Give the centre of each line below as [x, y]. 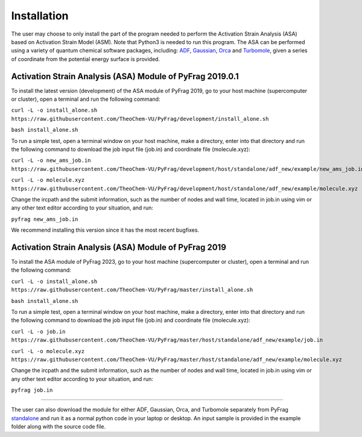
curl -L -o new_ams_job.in [51, 161]
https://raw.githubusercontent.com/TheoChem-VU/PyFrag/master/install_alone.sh [132, 290]
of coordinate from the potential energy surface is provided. [85, 59]
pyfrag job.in [32, 390]
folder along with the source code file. [58, 427]
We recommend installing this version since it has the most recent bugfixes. [105, 230]
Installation [40, 16]
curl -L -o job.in [38, 331]
